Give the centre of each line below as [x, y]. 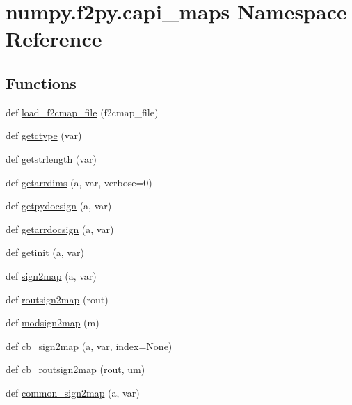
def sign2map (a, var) [51, 275]
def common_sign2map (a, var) [73, 392]
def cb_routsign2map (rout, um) [75, 369]
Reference [54, 39]
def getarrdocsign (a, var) [60, 229]
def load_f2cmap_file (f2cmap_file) [82, 112]
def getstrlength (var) [51, 158]
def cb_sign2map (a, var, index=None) [89, 346]
